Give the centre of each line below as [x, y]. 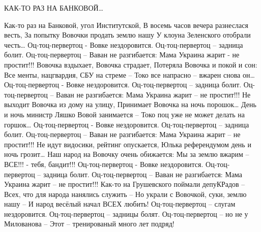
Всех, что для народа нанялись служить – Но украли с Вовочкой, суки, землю [125, 194]
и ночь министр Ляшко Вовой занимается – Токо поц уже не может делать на [125, 114]
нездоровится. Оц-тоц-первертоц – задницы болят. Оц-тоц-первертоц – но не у [126, 213]
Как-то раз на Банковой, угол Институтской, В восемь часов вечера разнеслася [126, 25]
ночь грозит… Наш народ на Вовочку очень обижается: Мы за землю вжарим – [127, 154]
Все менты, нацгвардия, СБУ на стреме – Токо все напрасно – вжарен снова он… [129, 74]
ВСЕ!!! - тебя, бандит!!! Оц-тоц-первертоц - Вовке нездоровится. [104, 164]
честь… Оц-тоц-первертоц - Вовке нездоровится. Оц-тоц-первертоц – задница [124, 44]
